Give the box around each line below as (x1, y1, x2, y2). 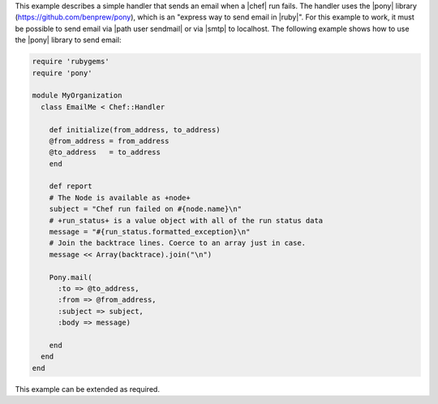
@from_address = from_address (49, 136, 170, 145)
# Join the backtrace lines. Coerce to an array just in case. (49, 239, 307, 247)
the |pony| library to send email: (15, 35, 122, 45)
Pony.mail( (49, 273, 92, 282)
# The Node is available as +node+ (49, 193, 191, 202)
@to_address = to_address (49, 148, 161, 157)
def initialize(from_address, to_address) (49, 125, 221, 134)
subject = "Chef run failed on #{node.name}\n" (49, 204, 243, 214)
